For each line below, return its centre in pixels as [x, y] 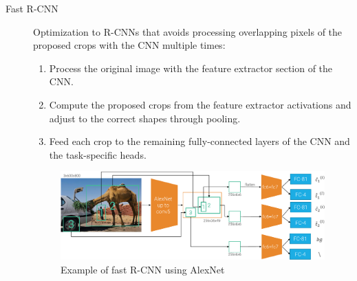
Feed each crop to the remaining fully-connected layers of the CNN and [199, 141]
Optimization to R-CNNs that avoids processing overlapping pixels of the [188, 31]
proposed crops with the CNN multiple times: [129, 45]
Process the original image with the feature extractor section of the [191, 68]
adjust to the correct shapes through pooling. [145, 118]
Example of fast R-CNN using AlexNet [143, 269]
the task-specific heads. [98, 154]
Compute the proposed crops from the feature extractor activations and [200, 104]
